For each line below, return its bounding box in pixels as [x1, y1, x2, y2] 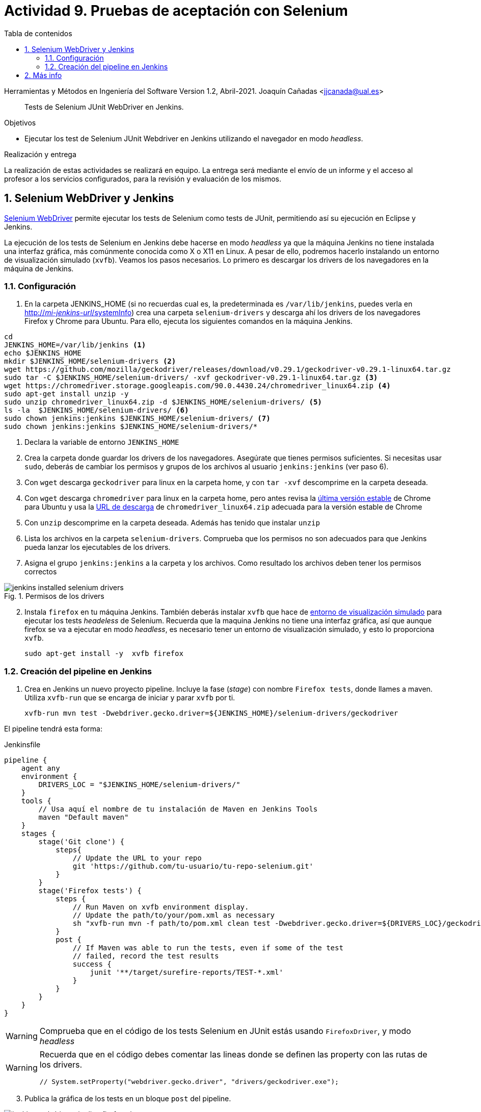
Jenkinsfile [4, 740, 41, 749]
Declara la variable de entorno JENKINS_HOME [24, 438, 179, 447]
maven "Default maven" [38, 813, 129, 822]
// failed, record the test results [72, 952, 219, 961]
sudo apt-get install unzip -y [4, 390, 129, 398]
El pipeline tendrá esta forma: [4, 724, 102, 734]
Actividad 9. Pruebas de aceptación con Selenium [4, 2, 348, 19]
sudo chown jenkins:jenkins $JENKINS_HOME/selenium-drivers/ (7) [4, 414, 271, 423]
